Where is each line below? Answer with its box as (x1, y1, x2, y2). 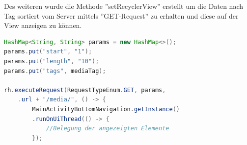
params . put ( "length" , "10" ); (4, 57, 99, 65)
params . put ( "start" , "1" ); (4, 48, 92, 55)
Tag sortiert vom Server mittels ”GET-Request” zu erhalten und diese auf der (4, 10, 239, 21)
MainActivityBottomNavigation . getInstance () (32, 105, 180, 113)
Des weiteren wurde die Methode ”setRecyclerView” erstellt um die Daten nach (4, 1, 244, 11)
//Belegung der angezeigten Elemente (46, 125, 169, 132)
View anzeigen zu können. (4, 20, 82, 30)
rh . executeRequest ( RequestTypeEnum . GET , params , (4, 86, 166, 94)
